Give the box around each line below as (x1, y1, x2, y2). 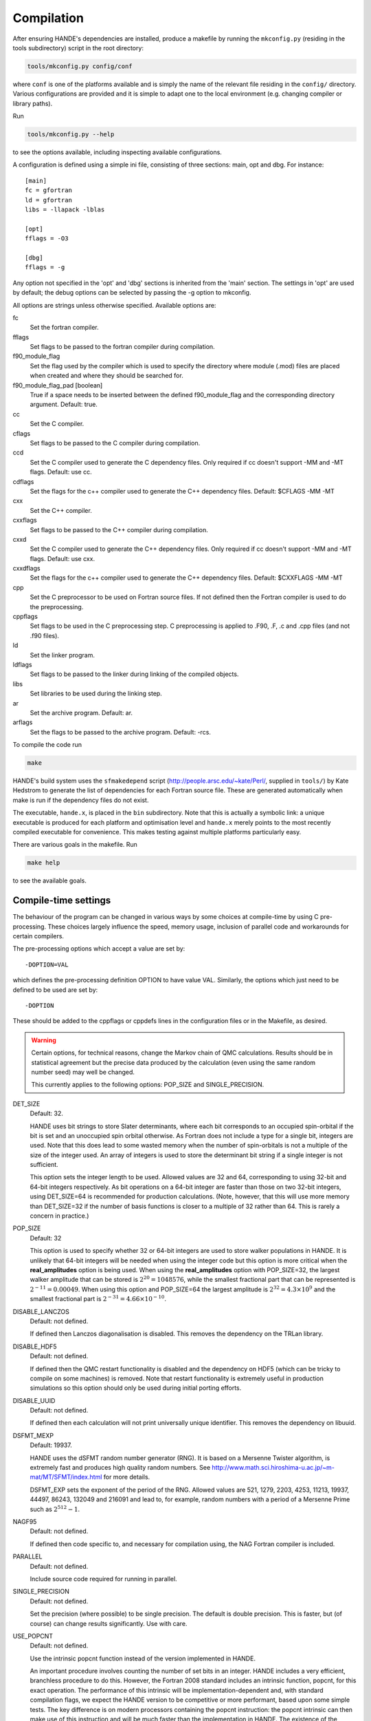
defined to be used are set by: (12, 985, 98, 994)
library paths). (12, 99, 53, 107)
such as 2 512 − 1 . (30, 1504, 80, 1513)
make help (27, 859, 60, 867)
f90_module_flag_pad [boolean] (12, 381, 103, 389)
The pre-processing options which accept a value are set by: (12, 944, 185, 953)
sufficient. (30, 1161, 58, 1169)
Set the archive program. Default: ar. (30, 708, 133, 717)
